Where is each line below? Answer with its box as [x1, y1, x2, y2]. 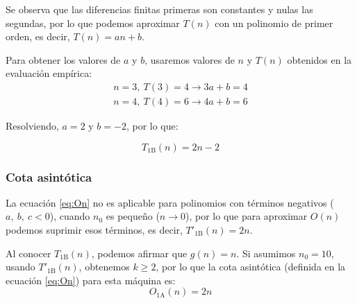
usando [6, 259, 35, 274]
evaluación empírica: [6, 66, 92, 80]
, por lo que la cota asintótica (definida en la [156, 259, 346, 274]
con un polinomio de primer [215, 15, 333, 30]
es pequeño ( [106, 209, 160, 223]
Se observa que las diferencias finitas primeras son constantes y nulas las [6, 2, 313, 16]
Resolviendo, [6, 119, 59, 133]
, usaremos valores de [144, 52, 235, 67]
